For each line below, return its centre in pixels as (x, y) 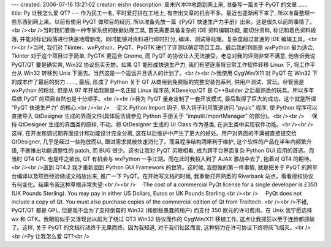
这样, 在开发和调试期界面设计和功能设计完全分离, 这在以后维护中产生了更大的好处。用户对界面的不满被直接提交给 (154, 133)
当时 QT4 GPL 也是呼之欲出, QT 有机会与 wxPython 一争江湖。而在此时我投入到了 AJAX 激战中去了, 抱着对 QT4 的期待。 (163, 159)
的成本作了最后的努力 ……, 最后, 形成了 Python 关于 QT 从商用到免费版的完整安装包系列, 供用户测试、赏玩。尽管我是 (158, 82)
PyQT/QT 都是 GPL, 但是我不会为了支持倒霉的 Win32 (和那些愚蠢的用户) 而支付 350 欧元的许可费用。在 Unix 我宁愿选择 (162, 210)
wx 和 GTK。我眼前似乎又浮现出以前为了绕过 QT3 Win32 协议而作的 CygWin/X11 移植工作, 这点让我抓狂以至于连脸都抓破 (163, 219)
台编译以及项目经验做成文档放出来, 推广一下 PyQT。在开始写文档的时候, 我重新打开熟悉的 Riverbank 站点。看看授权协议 (162, 176)
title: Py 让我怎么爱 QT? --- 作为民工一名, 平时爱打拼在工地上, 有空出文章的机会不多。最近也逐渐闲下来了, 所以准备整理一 (163, 13)
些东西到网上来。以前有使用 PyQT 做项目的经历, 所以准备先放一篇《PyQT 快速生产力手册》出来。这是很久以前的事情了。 (163, 21)
